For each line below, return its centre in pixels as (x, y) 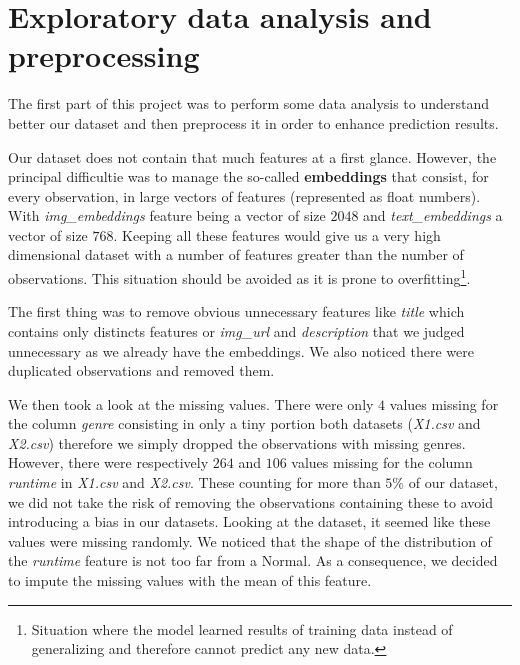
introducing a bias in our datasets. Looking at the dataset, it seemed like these (249, 521)
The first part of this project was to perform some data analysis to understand (249, 103)
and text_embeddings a (433, 215)
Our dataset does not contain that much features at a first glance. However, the (252, 156)
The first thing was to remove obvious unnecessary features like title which (236, 311)
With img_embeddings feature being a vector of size (167, 215)
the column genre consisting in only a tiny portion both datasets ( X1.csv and (244, 423)
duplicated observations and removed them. (141, 370)
